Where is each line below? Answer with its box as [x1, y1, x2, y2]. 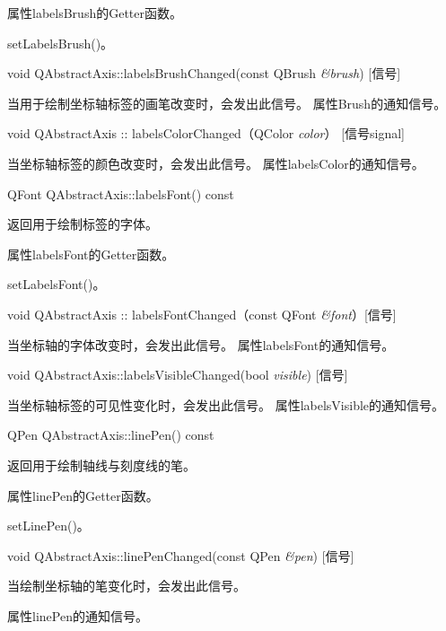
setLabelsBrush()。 [7, 33, 114, 52]
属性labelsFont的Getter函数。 [7, 244, 175, 263]
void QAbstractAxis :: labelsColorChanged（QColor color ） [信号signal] [7, 124, 405, 143]
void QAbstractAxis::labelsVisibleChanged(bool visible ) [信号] [7, 365, 348, 384]
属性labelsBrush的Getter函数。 [7, 4, 182, 22]
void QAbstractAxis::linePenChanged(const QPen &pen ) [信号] [7, 546, 354, 565]
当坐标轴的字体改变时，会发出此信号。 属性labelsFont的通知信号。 [7, 335, 395, 354]
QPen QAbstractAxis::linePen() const [7, 425, 214, 444]
